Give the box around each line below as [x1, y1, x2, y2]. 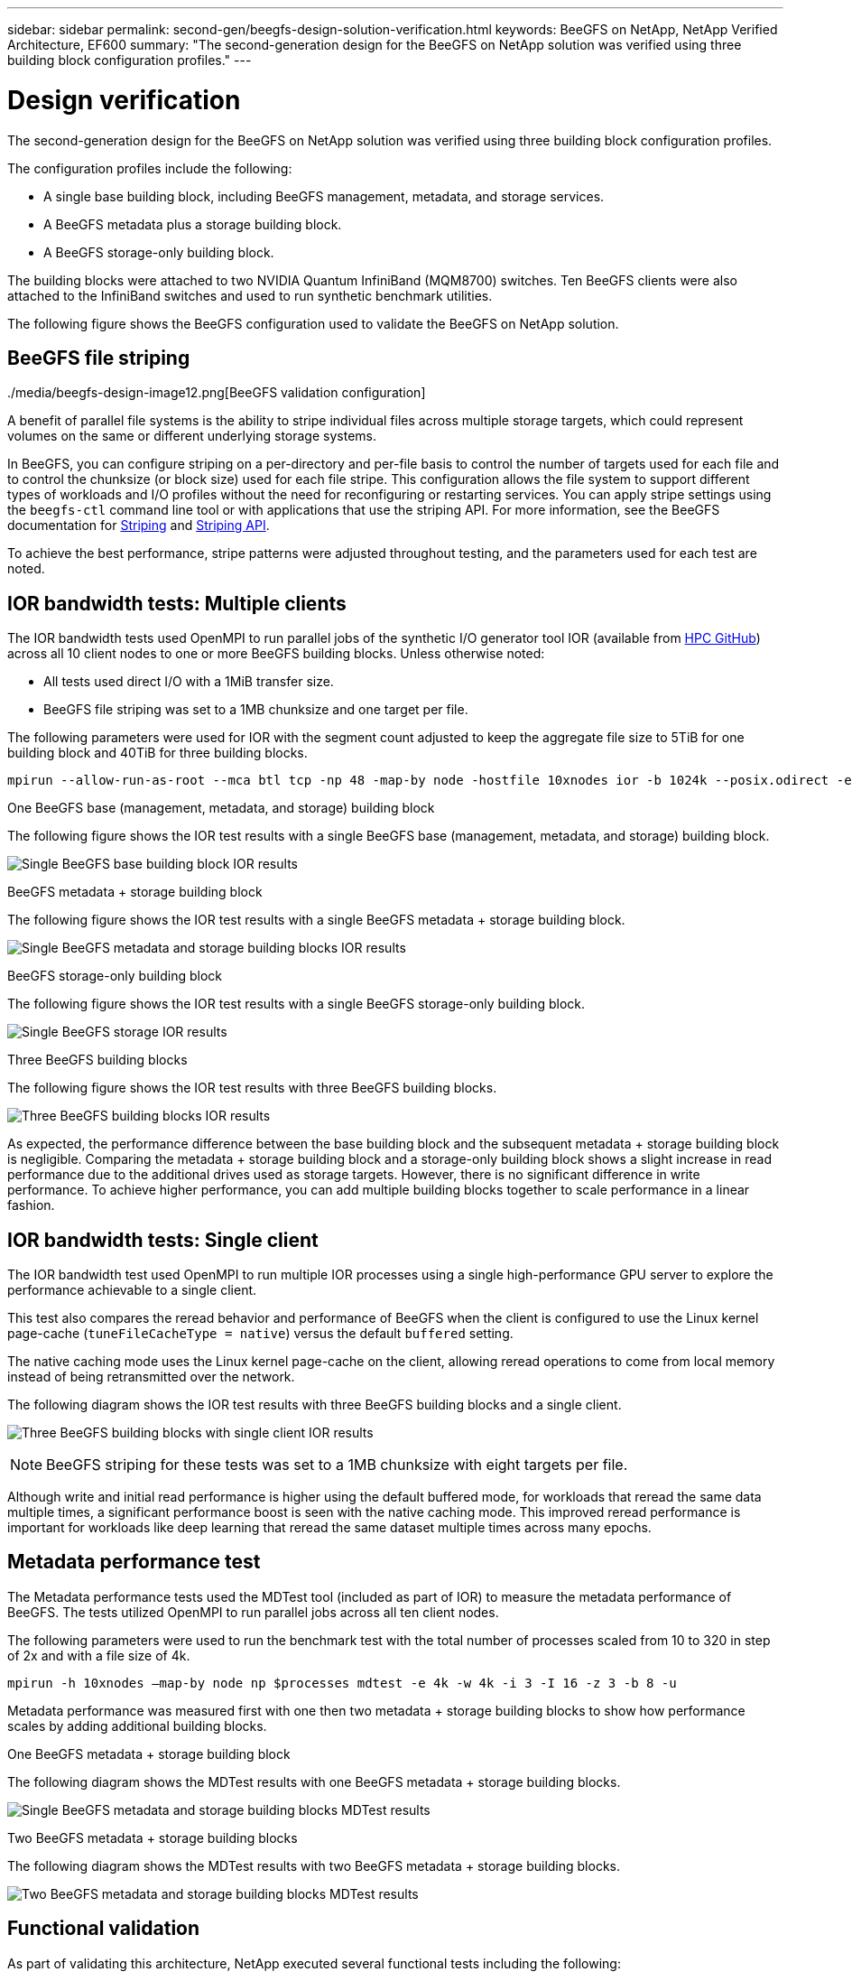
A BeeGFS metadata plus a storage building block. [43, 216, 342, 232]
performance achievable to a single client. [7, 1282, 257, 1298]
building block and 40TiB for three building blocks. [7, 745, 308, 761]
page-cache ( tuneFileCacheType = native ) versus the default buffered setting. [7, 1326, 514, 1342]
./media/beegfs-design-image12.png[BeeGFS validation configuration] [7, 385, 426, 401]
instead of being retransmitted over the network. [7, 1369, 295, 1385]
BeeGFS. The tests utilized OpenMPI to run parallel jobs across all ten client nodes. [7, 1604, 499, 1620]
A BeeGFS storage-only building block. [43, 244, 274, 260]
